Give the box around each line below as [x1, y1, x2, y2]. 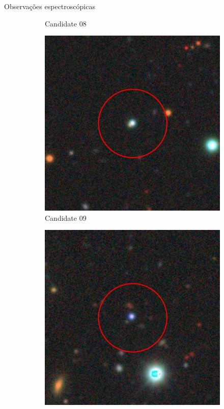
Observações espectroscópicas [4, 1, 95, 11]
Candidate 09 [45, 212, 87, 223]
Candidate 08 [45, 18, 87, 28]
